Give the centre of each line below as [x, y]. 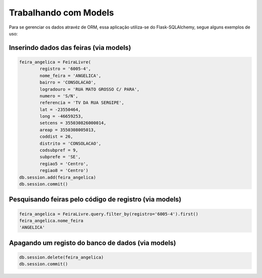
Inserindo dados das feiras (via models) [70, 48]
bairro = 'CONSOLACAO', [68, 83]
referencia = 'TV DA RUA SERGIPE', [82, 103]
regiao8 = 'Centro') [64, 170]
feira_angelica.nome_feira [51, 221]
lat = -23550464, [60, 109]
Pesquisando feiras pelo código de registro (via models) [95, 199]
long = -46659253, [61, 116]
